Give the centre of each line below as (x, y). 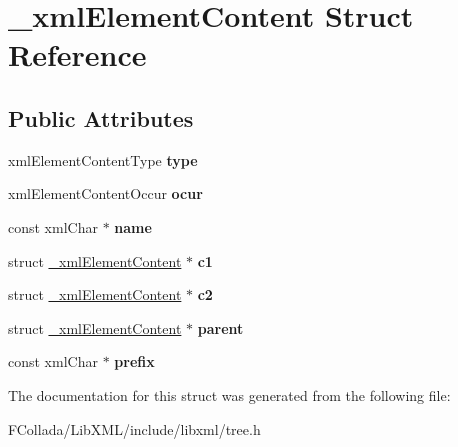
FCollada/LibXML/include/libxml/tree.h (134, 428)
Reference (77, 54)
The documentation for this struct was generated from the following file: (229, 394)
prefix (134, 361)
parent (220, 327)
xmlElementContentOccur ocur (105, 193)
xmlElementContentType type (103, 159)
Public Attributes (101, 117)
